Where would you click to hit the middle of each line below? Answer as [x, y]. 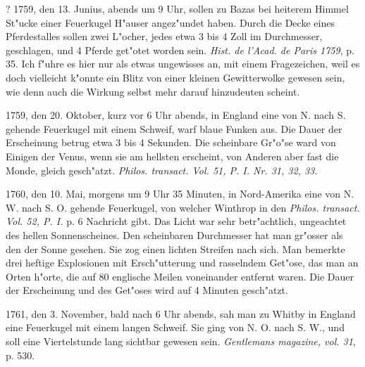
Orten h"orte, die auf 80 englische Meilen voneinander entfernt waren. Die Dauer [180, 276]
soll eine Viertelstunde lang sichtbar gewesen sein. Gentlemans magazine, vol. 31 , [181, 341]
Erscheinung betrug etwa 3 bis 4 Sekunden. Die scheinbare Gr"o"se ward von [171, 142]
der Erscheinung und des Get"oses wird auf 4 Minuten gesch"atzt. [147, 290]
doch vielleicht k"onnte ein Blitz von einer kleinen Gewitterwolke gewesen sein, [175, 77]
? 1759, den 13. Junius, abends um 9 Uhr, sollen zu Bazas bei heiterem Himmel [177, 8]
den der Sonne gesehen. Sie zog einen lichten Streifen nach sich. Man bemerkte [175, 249]
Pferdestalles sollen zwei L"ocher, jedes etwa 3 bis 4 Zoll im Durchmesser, [164, 36]
